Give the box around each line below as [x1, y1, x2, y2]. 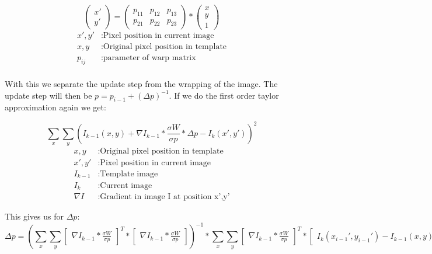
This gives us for [5, 210, 64, 222]
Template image [100, 170, 158, 179]
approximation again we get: [5, 101, 106, 113]
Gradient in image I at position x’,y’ [100, 193, 230, 201]
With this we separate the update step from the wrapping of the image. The [5, 78, 278, 90]
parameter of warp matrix [103, 54, 196, 62]
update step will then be [5, 89, 92, 101]
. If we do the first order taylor [169, 89, 279, 101]
